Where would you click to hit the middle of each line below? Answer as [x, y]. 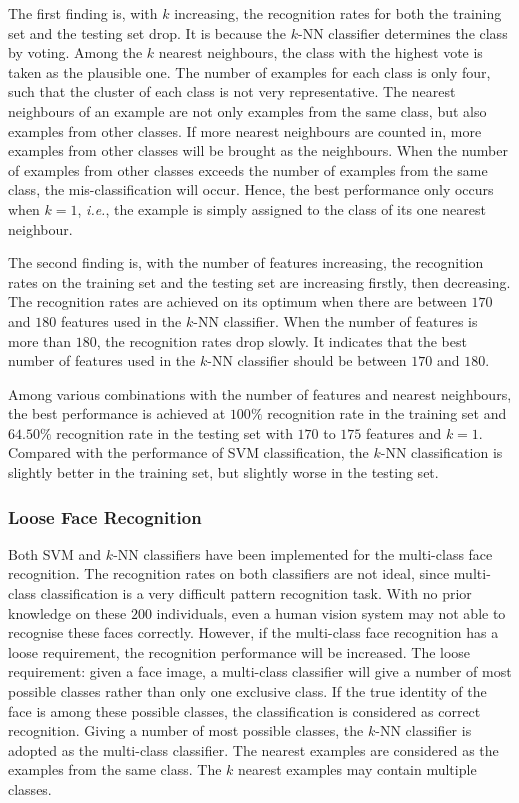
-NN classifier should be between [307, 360]
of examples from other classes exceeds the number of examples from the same [248, 169]
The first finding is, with [83, 13]
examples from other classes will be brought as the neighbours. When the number [258, 150]
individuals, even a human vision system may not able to [331, 612]
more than [40, 340]
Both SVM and [55, 553]
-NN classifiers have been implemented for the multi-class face [303, 553]
